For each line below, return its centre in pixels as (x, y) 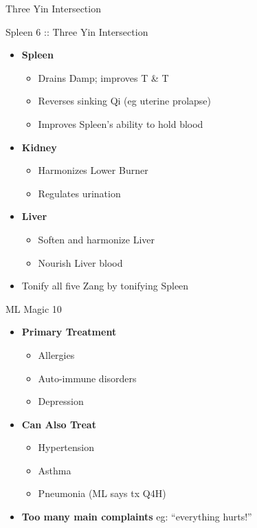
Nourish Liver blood (80, 262)
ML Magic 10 (34, 308)
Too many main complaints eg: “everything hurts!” (137, 517)
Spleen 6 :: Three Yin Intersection (77, 31)
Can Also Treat (59, 424)
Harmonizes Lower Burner (93, 170)
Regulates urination (79, 193)
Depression (61, 401)
